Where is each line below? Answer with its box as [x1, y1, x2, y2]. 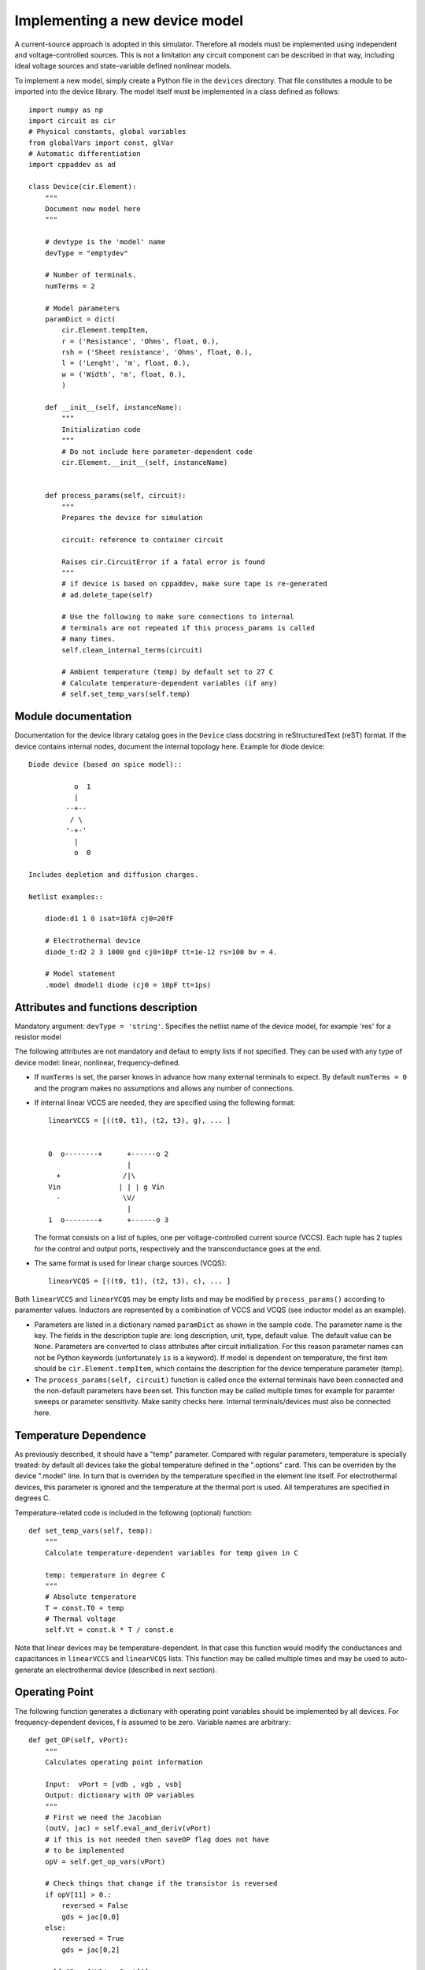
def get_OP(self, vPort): [28, 1736, 129, 1745]
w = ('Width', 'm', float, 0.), [61, 370, 187, 378]
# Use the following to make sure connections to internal [61, 612, 294, 622]
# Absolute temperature [44, 1593, 137, 1601]
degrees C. [14, 1493, 51, 1503]
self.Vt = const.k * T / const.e [44, 1626, 175, 1634]
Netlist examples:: [28, 892, 104, 901]
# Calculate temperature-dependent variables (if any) [61, 678, 278, 687]
